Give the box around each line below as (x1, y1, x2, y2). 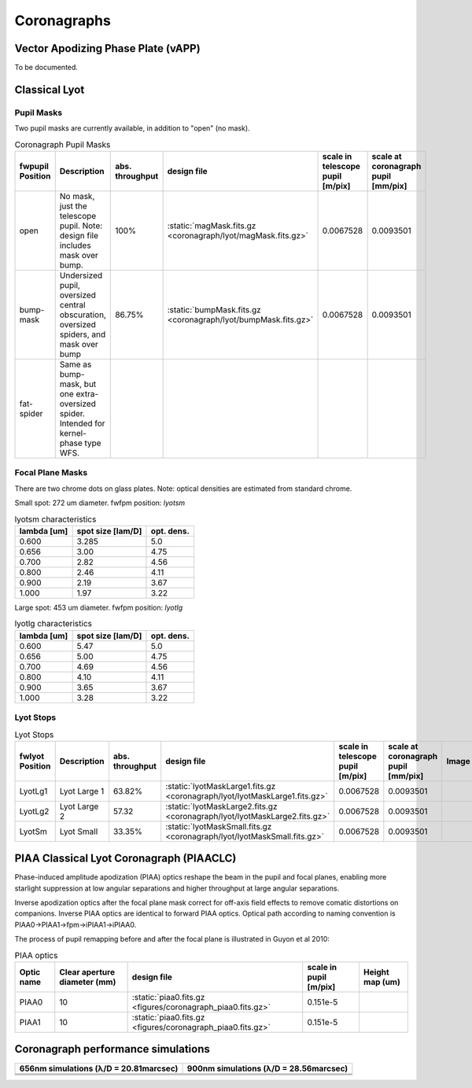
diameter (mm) (59, 976, 116, 987)
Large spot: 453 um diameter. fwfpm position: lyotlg (14, 603, 183, 612)
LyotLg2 (19, 806, 50, 817)
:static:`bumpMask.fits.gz (167, 304, 261, 315)
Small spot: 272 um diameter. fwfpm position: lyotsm (14, 498, 186, 507)
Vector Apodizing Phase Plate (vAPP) (14, 42, 201, 55)
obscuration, (59, 309, 106, 320)
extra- (76, 388, 99, 399)
